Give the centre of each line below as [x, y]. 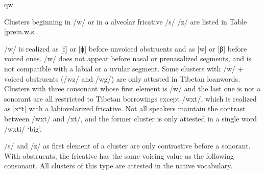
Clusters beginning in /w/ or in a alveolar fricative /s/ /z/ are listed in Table [126, 21]
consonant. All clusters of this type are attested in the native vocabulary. [118, 166]
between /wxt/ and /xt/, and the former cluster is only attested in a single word [131, 118]
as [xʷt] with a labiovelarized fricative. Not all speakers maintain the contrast [125, 108]
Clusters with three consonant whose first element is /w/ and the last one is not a [132, 89]
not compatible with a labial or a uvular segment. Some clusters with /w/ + [124, 68]
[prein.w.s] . [21, 31]
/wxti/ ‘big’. [23, 128]
